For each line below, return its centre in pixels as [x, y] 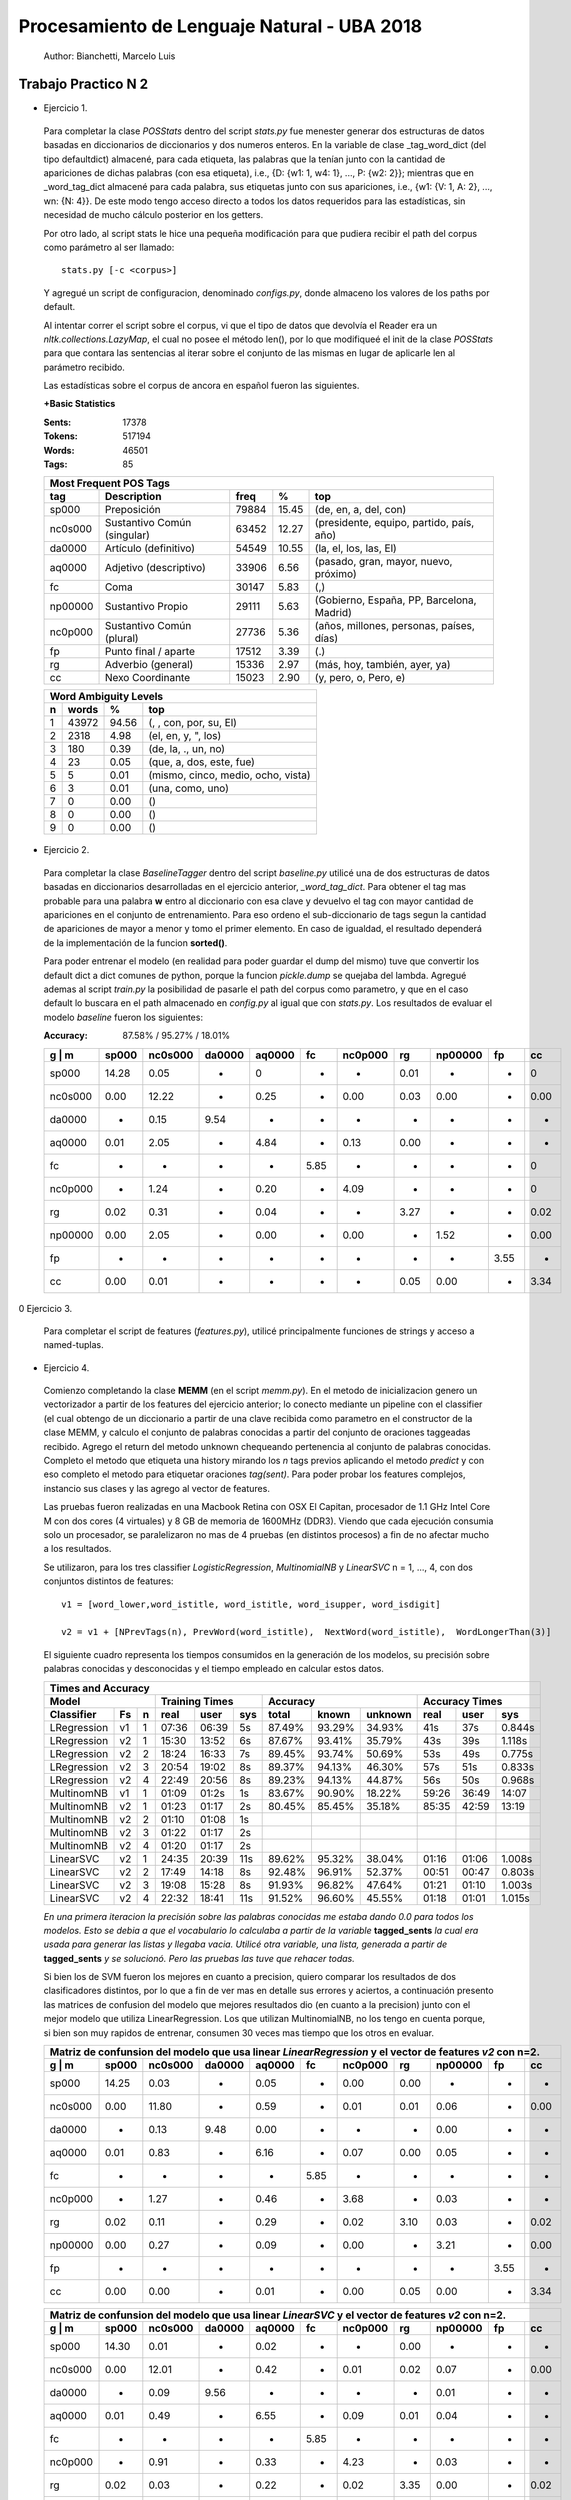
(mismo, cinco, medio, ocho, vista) [229, 775]
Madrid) [333, 613]
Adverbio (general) [149, 665]
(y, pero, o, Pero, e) [360, 678]
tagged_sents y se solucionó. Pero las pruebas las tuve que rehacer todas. [199, 1958]
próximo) [335, 574]
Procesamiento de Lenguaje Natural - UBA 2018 [220, 26]
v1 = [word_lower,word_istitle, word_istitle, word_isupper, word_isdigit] [251, 1604]
